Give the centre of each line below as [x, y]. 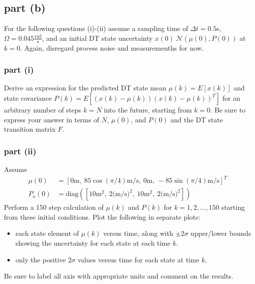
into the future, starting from [148, 110]
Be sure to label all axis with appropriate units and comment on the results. [119, 276]
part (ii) [20, 151]
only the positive [41, 259]
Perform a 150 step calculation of [54, 207]
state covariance [28, 98]
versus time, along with [138, 233]
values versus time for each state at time [139, 259]
